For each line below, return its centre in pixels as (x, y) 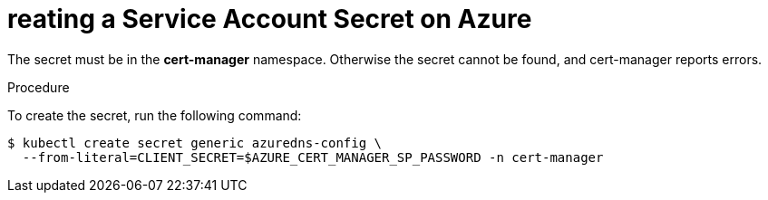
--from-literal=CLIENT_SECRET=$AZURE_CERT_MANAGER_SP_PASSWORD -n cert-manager (313, 157)
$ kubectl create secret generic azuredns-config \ (195, 143)
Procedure (39, 87)
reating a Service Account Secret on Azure (270, 19)
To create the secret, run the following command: (155, 115)
